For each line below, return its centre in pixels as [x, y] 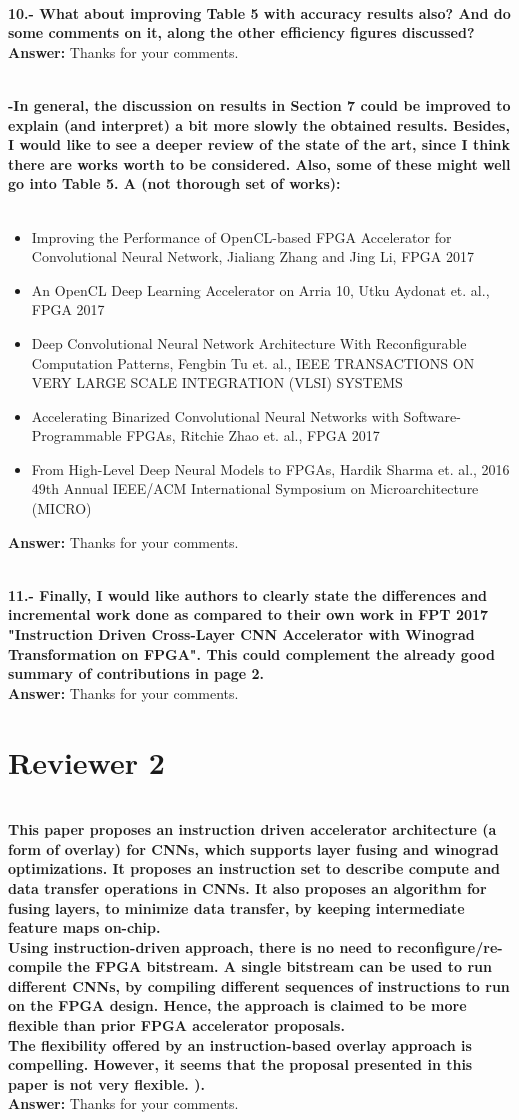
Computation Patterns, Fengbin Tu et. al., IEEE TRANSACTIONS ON [253, 362]
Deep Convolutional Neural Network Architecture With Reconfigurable [249, 342]
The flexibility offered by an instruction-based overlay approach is [240, 1044]
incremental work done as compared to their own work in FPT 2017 [248, 614]
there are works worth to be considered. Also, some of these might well [259, 163]
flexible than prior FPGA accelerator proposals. [176, 1025]
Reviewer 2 [86, 761]
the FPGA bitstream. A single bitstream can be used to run [279, 966]
